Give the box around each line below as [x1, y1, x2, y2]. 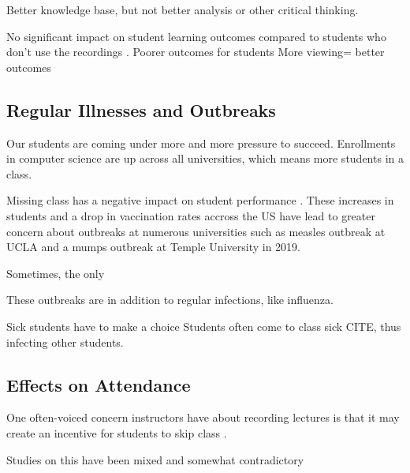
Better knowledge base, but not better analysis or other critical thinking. [6, 2, 359, 17]
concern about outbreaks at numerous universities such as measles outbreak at [6, 223, 386, 239]
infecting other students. [6, 333, 124, 350]
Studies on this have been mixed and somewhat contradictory [6, 451, 304, 467]
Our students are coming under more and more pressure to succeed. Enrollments [6, 134, 396, 151]
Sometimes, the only [6, 265, 105, 281]
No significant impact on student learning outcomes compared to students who [6, 28, 386, 44]
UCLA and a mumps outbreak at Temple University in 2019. [6, 238, 300, 255]
